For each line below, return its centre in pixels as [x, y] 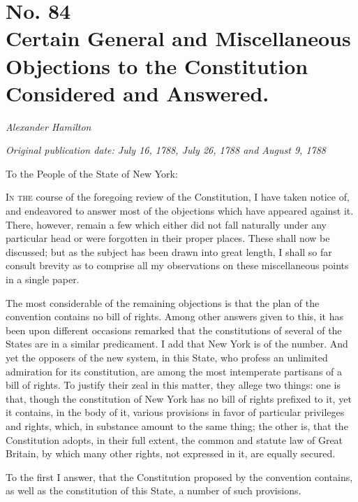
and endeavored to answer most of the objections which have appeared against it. [180, 211]
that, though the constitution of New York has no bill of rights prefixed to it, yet [179, 398]
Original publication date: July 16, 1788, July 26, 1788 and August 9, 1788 [166, 150]
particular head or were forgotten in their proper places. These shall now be [168, 238]
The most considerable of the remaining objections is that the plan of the [163, 302]
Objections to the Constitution [157, 65]
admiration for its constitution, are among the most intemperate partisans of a [174, 371]
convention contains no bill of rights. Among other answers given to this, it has [174, 316]
